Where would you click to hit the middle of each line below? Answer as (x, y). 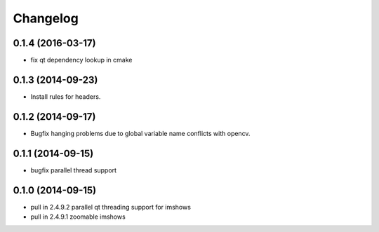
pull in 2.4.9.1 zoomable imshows (78, 217)
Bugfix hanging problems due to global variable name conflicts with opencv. (140, 133)
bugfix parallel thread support (74, 170)
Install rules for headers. (66, 96)
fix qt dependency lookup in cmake (81, 60)
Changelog (46, 18)
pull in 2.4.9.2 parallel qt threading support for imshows (111, 207)
